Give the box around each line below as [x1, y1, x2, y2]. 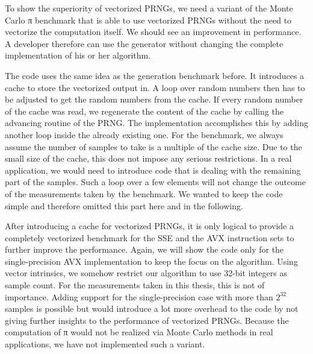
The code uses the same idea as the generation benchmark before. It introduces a [5, 69, 305, 81]
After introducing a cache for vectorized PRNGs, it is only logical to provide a [5, 220, 294, 232]
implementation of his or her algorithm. [5, 49, 151, 62]
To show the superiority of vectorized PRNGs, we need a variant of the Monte [5, 2, 293, 14]
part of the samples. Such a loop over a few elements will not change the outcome [5, 175, 306, 188]
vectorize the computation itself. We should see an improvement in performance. [5, 25, 302, 38]
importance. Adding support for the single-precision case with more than [5, 290, 273, 303]
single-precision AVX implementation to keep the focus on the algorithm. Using [5, 254, 298, 267]
